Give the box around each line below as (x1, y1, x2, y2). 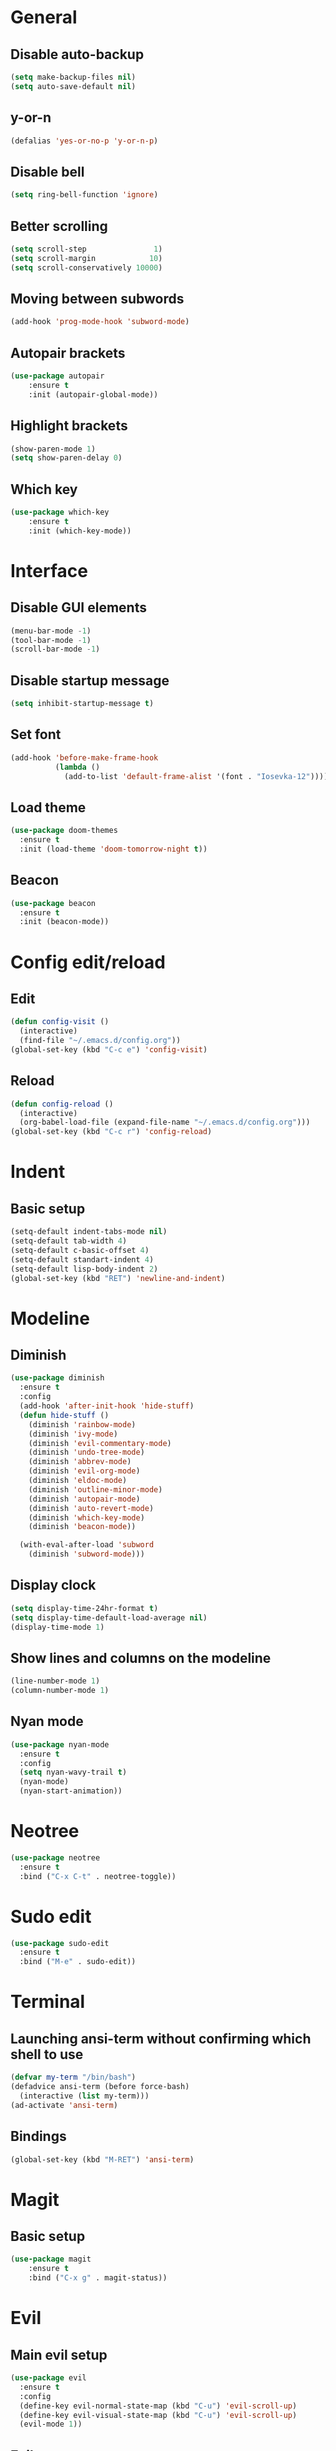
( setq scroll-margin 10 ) (10, 253, 163, 263)
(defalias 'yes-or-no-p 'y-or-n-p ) (10, 136, 159, 146)
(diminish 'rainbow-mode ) (28, 1419, 137, 1430)
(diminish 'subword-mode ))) (28, 1549, 145, 1560)
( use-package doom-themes (10, 826, 118, 836)
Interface (10, 559, 88, 582)
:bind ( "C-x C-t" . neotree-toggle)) (19, 1871, 177, 1881)
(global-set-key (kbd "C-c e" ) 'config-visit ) (10, 1044, 208, 1055)
